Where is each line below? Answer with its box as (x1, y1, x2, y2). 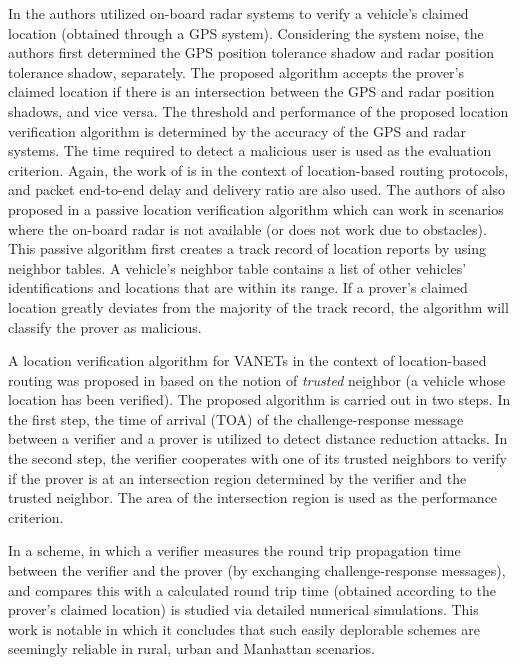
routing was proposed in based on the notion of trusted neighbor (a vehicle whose (8, 369, 506, 390)
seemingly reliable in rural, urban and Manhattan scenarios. (8, 638, 375, 659)
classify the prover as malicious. (8, 316, 202, 337)
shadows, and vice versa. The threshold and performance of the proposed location (8, 100, 509, 121)
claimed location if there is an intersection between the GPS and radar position (8, 81, 495, 102)
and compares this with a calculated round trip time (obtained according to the (8, 579, 496, 600)
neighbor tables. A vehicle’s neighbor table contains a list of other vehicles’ (8, 257, 467, 278)
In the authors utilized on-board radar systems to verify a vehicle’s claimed (8, 3, 469, 23)
